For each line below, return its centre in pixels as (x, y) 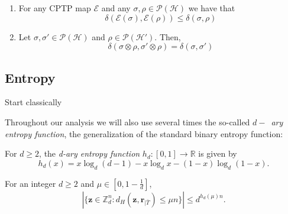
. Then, (168, 36)
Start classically (33, 102)
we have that (212, 8)
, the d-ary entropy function (90, 153)
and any (116, 8)
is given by (218, 153)
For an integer (30, 183)
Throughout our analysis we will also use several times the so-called (127, 121)
